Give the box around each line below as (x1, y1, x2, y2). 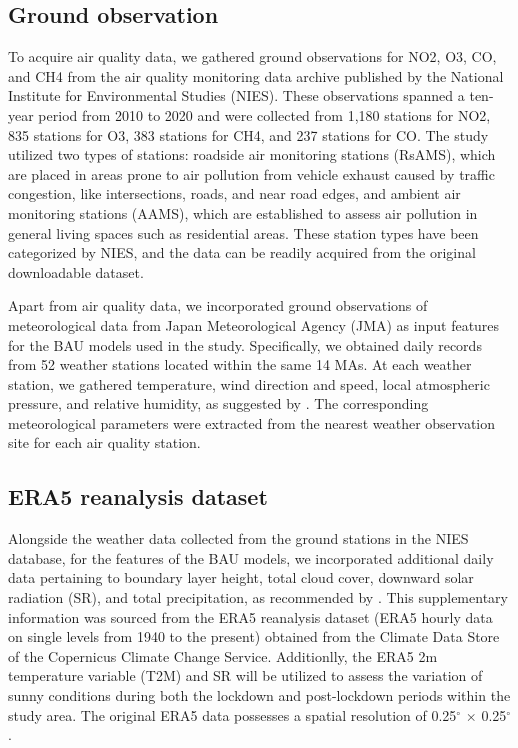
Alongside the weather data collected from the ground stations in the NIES (8, 528, 469, 549)
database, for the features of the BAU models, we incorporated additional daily (8, 547, 494, 568)
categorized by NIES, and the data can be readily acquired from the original (8, 242, 476, 263)
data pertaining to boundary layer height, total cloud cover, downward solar (8, 567, 474, 588)
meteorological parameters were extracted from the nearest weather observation (8, 412, 496, 433)
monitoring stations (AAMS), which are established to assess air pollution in (8, 202, 478, 223)
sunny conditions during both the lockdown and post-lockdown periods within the (8, 685, 511, 706)
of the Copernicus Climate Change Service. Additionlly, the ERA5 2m (8, 645, 438, 666)
